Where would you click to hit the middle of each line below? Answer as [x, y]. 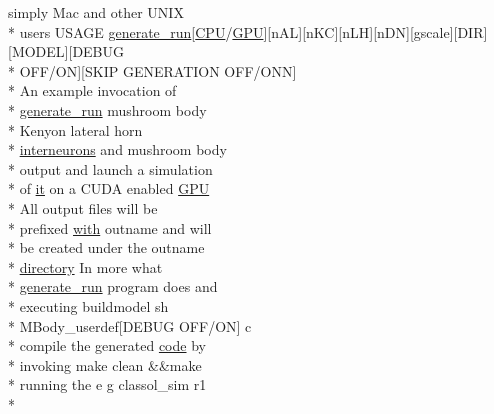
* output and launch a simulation [110, 168]
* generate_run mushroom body [107, 109]
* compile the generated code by [107, 345]
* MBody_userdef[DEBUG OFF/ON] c [130, 325]
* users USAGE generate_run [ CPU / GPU [136, 31]
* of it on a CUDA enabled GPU [109, 188]
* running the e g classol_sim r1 [107, 384]
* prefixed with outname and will [110, 227]
